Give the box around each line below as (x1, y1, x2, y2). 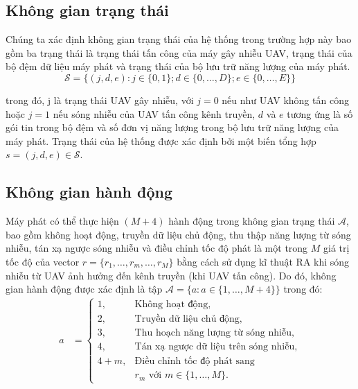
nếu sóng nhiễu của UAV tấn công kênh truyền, (53, 106, 256, 121)
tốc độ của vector (6, 254, 80, 268)
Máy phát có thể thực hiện (6, 214, 119, 228)
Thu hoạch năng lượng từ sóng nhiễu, (134, 328, 294, 338)
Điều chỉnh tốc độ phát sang (134, 356, 255, 367)
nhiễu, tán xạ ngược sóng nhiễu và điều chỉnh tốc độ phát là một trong (6, 241, 308, 255)
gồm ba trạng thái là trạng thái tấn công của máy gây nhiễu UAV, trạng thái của (6, 45, 352, 60)
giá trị (323, 241, 350, 255)
